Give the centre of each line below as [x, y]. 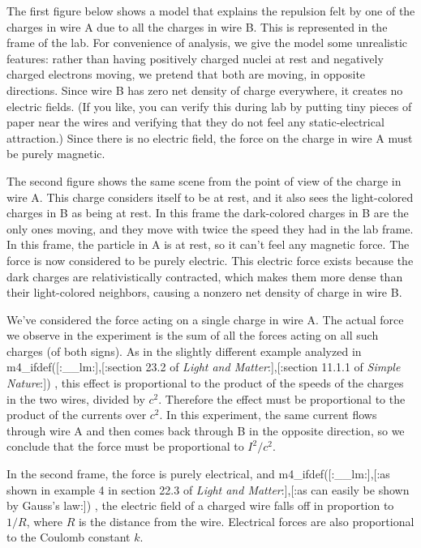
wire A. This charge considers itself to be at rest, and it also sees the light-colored [210, 197]
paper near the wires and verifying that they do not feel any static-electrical [195, 122]
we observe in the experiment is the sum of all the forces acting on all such [193, 335]
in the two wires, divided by [76, 398]
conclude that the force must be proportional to [125, 446]
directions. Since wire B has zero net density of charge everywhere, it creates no [205, 90]
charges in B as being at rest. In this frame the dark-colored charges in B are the [208, 213]
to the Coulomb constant [69, 537]
